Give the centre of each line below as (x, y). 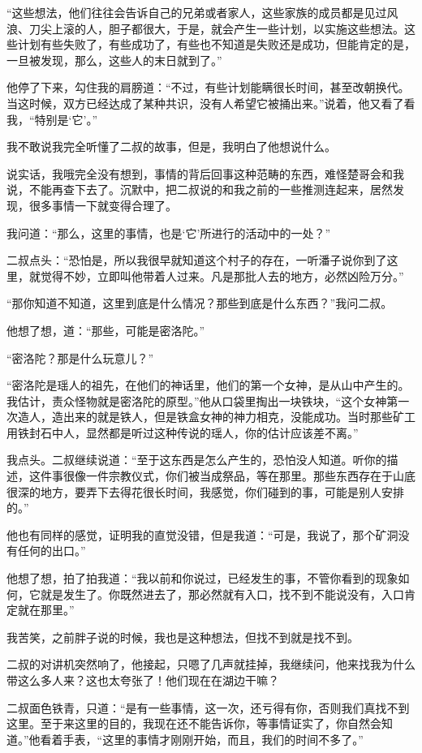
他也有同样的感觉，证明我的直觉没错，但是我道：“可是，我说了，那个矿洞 (202, 534)
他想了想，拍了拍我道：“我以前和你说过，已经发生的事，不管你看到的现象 (202, 578)
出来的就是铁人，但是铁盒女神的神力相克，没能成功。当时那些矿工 (239, 417)
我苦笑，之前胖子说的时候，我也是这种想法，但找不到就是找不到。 (183, 637)
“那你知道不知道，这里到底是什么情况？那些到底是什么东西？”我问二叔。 (200, 303)
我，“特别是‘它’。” (52, 119)
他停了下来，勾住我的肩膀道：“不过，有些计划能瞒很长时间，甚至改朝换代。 (208, 87)
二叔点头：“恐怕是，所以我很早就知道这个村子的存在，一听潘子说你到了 (197, 260)
